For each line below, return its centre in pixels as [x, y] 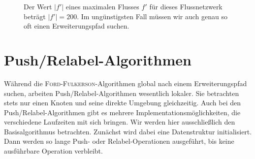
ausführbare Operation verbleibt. [53, 151]
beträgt [35, 16]
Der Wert [38, 6]
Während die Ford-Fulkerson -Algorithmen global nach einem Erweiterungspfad [126, 83]
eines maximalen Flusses [102, 6]
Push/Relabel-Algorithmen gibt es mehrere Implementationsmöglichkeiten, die [122, 112]
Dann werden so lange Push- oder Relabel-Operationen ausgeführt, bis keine [119, 141]
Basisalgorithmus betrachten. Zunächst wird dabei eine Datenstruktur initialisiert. [128, 131]
